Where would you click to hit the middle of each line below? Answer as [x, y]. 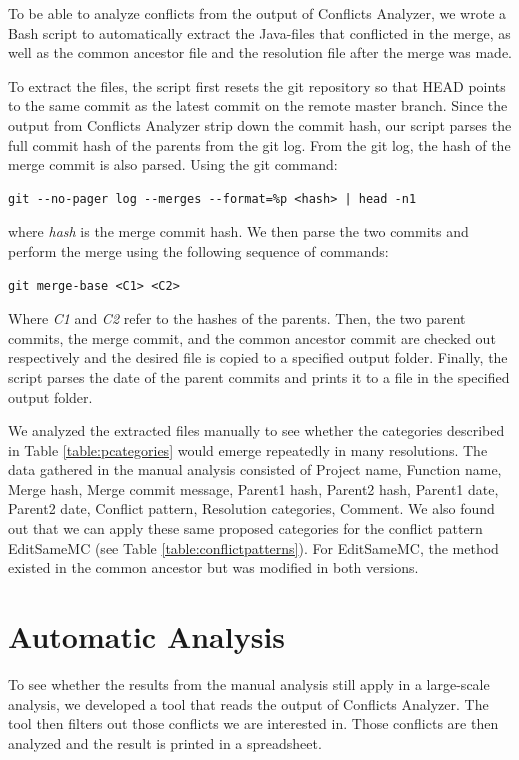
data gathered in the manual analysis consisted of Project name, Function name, [255, 469]
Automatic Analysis [147, 636]
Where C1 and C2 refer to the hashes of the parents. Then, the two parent [237, 318]
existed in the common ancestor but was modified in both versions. [213, 567]
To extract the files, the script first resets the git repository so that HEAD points [257, 85]
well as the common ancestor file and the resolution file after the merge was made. [260, 52]
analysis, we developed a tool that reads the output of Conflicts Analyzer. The [248, 703]
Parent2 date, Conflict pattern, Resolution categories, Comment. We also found [251, 508]
